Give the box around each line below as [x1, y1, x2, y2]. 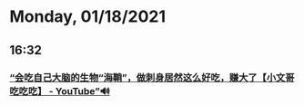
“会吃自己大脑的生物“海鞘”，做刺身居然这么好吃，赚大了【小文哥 [9, 71, 295, 83]
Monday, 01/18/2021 [9, 6, 167, 27]
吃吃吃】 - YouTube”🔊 [9, 84, 111, 97]
